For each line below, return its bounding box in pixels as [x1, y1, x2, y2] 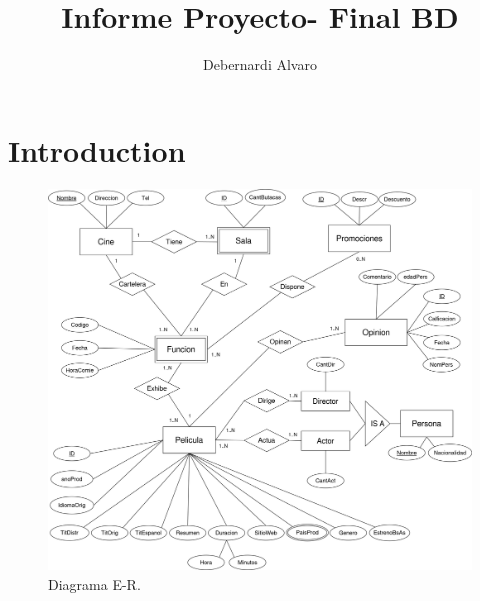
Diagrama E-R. [48, 573, 141, 594]
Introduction [8, 129, 186, 170]
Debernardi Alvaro [203, 54, 317, 75]
